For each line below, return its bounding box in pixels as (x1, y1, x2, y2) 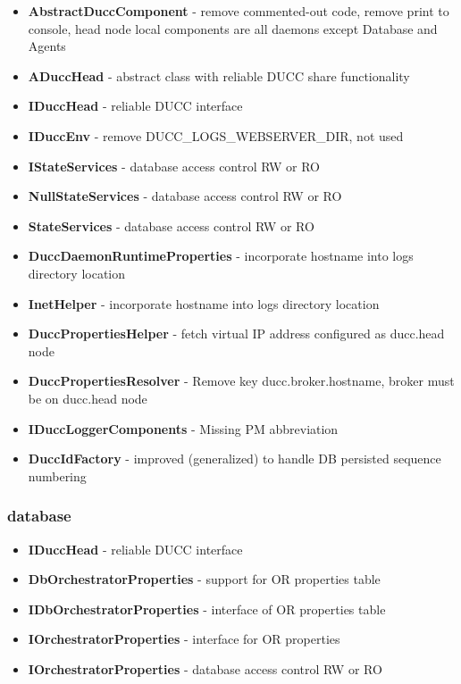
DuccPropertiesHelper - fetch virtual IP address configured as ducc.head (28, 324, 445, 343)
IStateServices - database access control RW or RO (28, 156, 320, 175)
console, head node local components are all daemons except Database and (28, 19, 438, 38)
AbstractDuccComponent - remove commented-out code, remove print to (28, 2, 449, 20)
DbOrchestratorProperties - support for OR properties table (28, 570, 381, 588)
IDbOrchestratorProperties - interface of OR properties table (28, 599, 386, 618)
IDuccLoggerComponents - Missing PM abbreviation (28, 419, 339, 438)
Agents (28, 37, 66, 55)
